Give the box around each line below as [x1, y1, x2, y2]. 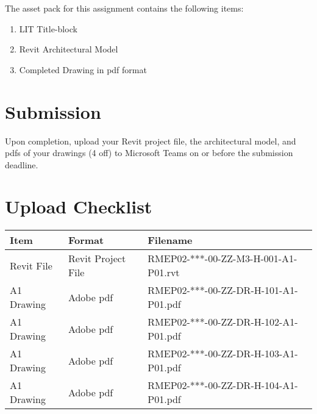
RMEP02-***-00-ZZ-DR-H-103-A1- [148, 346, 298, 361]
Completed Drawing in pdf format [19, 63, 147, 76]
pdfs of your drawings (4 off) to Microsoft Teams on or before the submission [5, 146, 293, 159]
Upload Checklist [5, 194, 152, 219]
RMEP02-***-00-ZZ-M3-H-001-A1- [148, 251, 297, 266]
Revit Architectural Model [19, 43, 118, 55]
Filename [148, 233, 193, 248]
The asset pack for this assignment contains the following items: [5, 2, 244, 14]
